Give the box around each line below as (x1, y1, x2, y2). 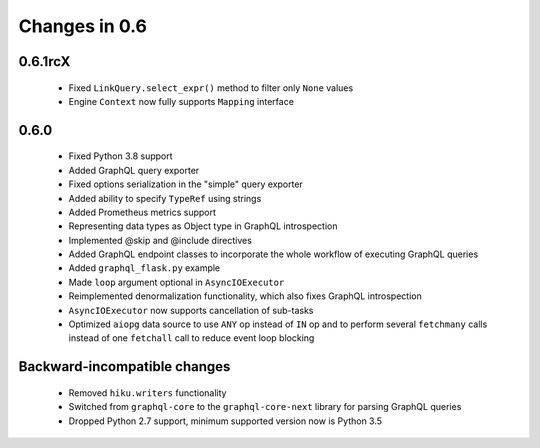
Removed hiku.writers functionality (68, 386, 227, 399)
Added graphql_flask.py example (68, 262, 221, 274)
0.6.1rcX (18, 53, 71, 70)
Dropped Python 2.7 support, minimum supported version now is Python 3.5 (68, 415, 383, 427)
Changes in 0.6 (18, 15, 147, 37)
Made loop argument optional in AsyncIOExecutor (68, 276, 285, 288)
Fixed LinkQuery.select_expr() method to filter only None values (68, 81, 354, 94)
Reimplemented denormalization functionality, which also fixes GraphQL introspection (68, 290, 422, 302)
